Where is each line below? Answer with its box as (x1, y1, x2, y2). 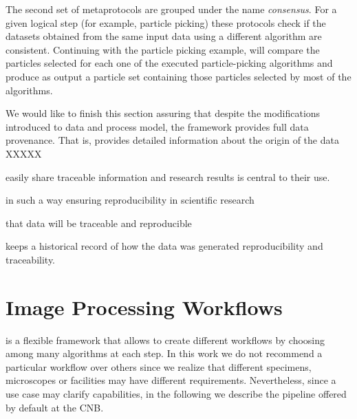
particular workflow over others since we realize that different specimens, (6, 359, 312, 374)
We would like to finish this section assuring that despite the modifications (6, 106, 321, 120)
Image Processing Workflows (6, 292, 283, 321)
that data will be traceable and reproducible (6, 215, 192, 230)
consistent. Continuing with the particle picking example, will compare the (6, 42, 320, 56)
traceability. (6, 252, 56, 266)
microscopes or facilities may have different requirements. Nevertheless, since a (6, 373, 336, 387)
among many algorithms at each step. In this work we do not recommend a (6, 346, 323, 361)
